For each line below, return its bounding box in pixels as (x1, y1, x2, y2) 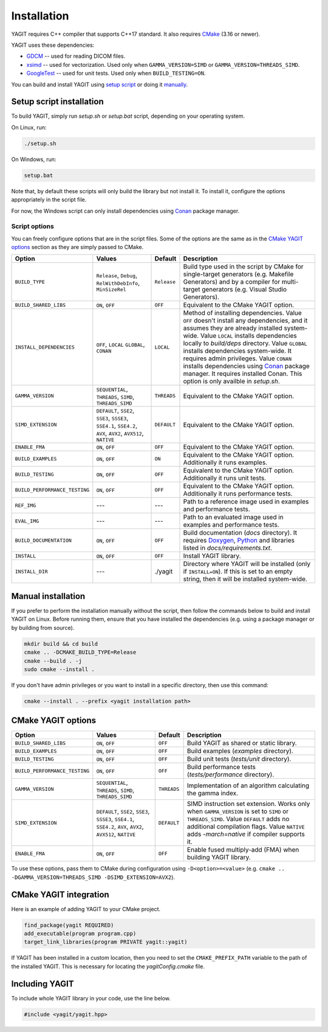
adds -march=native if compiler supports (186, 830, 305, 838)
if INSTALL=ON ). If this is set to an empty (183, 567, 293, 576)
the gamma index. (186, 788, 239, 797)
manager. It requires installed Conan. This (183, 369, 302, 378)
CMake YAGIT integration (11, 889, 109, 900)
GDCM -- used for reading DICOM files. (26, 52, 126, 60)
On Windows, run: (11, 155, 56, 163)
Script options (11, 222, 54, 231)
